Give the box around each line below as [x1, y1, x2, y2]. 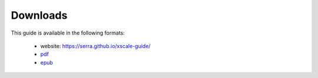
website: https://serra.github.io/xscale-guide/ [40, 42, 151, 49]
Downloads [11, 9, 68, 22]
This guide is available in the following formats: [11, 29, 125, 36]
